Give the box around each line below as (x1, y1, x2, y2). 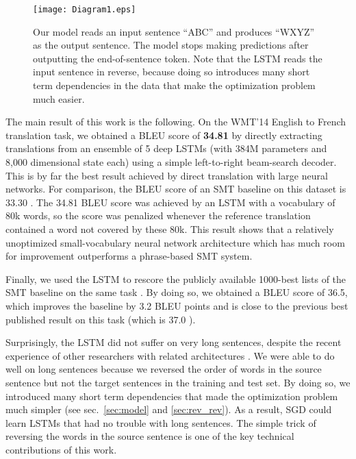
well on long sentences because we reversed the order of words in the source (5, 362, 322, 376)
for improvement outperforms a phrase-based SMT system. (5, 249, 253, 263)
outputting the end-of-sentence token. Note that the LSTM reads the (33, 51, 322, 65)
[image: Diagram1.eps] (33, 5, 136, 14)
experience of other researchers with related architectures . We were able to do (5, 348, 335, 362)
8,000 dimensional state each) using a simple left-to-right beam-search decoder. (5, 155, 337, 169)
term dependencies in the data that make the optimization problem (33, 78, 316, 92)
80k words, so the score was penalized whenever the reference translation (5, 208, 311, 223)
